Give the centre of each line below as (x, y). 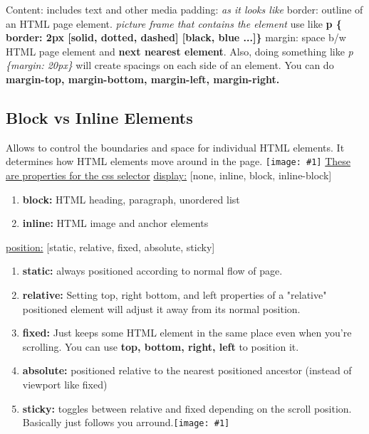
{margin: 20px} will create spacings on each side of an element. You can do (170, 65)
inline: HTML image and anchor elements (115, 223)
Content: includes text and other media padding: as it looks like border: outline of (184, 9)
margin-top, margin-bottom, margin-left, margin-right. (143, 79)
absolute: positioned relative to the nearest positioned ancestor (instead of (187, 370)
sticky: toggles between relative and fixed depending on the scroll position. (187, 408)
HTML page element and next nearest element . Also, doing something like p (180, 51)
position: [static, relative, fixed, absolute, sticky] (110, 247)
